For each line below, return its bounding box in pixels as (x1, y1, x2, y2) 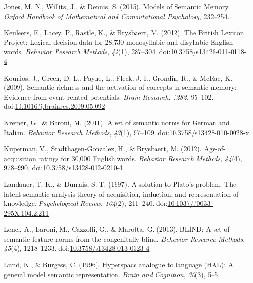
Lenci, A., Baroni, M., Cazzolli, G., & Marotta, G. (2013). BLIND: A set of (4, 224, 230, 234)
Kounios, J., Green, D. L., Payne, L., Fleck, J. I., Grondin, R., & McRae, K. (4, 72, 233, 82)
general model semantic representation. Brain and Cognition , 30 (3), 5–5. (4, 269, 220, 279)
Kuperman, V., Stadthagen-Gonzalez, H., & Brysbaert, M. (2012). (4, 143, 202, 154)
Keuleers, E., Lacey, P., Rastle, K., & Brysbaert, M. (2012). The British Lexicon (4, 27, 244, 38)
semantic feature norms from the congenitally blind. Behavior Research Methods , (4, 233, 245, 243)
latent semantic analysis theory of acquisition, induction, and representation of (4, 188, 239, 199)
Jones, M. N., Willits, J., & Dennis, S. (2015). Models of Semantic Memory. (4, 1, 230, 11)
